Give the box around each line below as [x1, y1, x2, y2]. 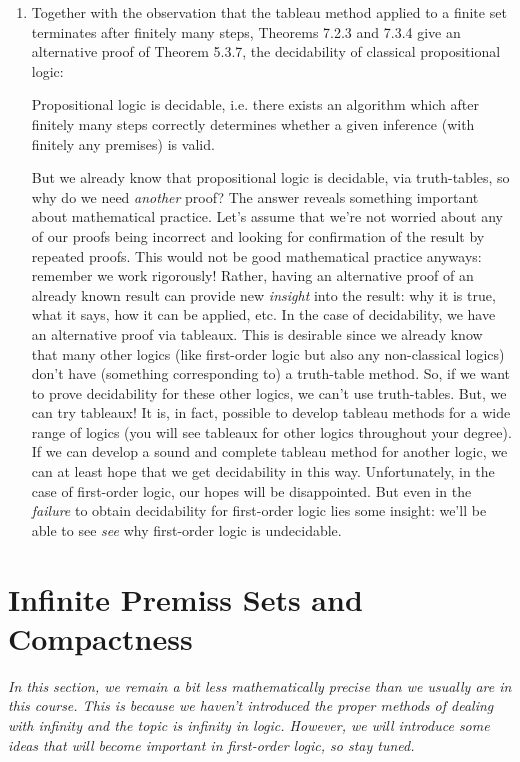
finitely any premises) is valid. [31, 133, 215, 154]
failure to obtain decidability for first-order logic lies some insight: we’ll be [31, 500, 487, 521]
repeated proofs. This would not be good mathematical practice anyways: [31, 245, 482, 266]
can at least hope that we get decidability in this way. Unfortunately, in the [31, 461, 495, 482]
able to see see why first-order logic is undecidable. [31, 519, 342, 540]
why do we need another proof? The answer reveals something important [31, 186, 479, 207]
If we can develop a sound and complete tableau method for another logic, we [31, 441, 508, 462]
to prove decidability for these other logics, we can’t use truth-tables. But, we [31, 382, 507, 403]
